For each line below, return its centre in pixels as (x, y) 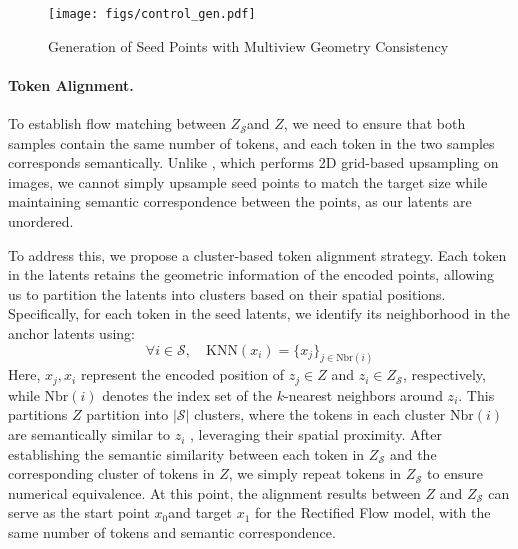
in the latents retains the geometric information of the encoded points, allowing (251, 274)
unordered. (41, 221)
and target (200, 512)
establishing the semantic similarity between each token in (186, 453)
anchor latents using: (71, 332)
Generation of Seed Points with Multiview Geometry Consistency (248, 45)
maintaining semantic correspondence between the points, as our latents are (240, 201)
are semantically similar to (89, 434)
